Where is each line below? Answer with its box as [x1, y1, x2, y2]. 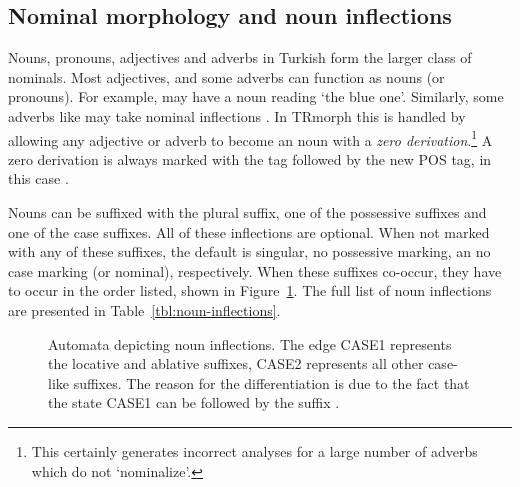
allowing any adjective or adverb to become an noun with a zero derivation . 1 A [8, 126, 493, 150]
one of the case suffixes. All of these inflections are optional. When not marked [8, 221, 490, 242]
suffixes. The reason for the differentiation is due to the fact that [73, 372, 470, 393]
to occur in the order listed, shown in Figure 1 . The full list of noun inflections [8, 280, 492, 301]
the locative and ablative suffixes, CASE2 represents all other [48, 353, 424, 374]
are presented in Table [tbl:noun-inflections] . [8, 299, 281, 320]
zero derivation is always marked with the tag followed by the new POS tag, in [8, 148, 492, 169]
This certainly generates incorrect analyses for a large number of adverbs [31, 440, 478, 461]
